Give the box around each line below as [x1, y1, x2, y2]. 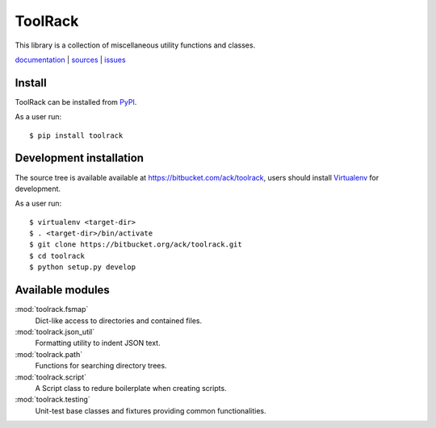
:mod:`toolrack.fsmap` [15, 305, 89, 314]
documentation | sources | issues [15, 55, 126, 64]
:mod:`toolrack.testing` [15, 395, 90, 405]
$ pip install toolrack [29, 131, 124, 140]
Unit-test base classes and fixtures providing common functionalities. [35, 405, 266, 415]
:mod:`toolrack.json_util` [15, 326, 95, 336]
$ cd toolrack [29, 251, 85, 260]
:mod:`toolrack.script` [15, 372, 87, 382]
